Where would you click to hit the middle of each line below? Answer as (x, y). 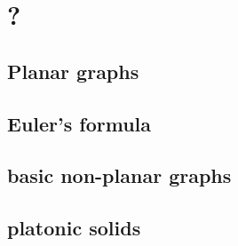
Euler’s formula (79, 123)
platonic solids (74, 228)
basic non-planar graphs (119, 175)
